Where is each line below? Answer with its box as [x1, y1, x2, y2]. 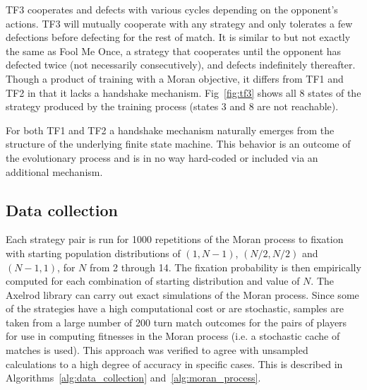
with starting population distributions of [6, 245, 181, 260]
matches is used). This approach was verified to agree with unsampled [6, 343, 308, 357]
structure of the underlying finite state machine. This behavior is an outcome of [6, 136, 351, 151]
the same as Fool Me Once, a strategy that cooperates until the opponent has [6, 43, 342, 58]
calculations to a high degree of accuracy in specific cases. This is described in [6, 356, 343, 371]
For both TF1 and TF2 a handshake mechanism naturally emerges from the [6, 122, 335, 137]
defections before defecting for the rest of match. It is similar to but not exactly [6, 30, 351, 45]
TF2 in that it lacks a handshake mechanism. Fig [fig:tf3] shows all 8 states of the [6, 85, 361, 100]
